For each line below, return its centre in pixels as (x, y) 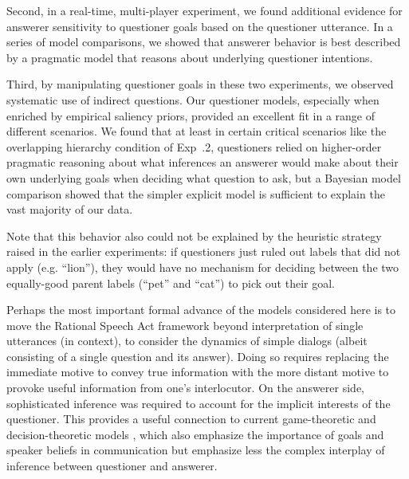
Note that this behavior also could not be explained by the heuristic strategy (194, 236)
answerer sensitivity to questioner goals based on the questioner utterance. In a (200, 26)
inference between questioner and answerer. (112, 466)
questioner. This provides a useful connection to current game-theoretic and (191, 419)
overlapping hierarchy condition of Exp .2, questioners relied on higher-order (194, 146)
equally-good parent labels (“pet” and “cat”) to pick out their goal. (171, 283)
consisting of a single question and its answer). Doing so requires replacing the (198, 356)
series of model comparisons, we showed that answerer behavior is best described (204, 42)
